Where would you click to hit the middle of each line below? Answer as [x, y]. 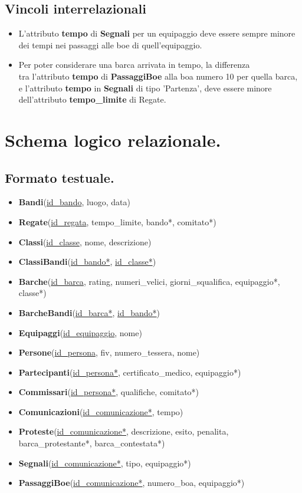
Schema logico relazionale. [113, 139]
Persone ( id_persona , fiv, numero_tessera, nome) [109, 352]
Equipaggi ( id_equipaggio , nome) [80, 332]
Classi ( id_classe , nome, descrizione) [85, 241]
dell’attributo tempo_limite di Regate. [92, 99]
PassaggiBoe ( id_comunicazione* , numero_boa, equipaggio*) [132, 483]
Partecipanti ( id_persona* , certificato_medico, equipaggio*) [130, 372]
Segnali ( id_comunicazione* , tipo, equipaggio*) [105, 463]
